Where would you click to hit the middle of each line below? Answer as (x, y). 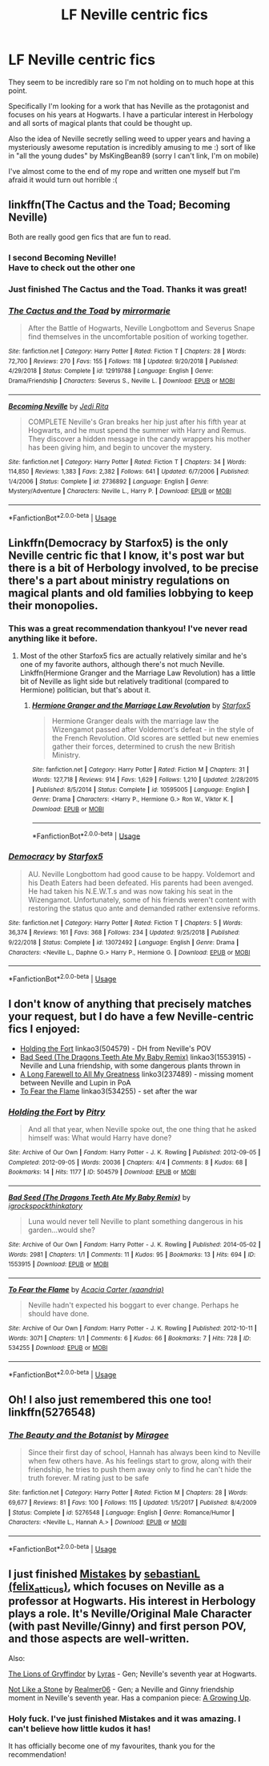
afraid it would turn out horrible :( (63, 180)
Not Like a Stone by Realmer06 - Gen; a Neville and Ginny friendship (121, 1689)
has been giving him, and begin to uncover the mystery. (120, 447)
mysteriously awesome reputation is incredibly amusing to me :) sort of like (132, 147)
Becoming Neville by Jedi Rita (58, 406)
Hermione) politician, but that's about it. (85, 690)
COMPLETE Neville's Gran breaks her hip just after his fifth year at (137, 422)
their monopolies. (53, 606)
